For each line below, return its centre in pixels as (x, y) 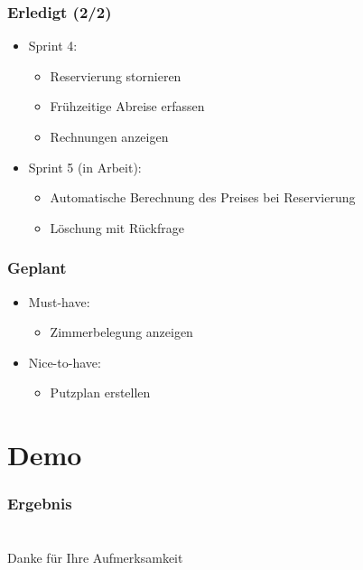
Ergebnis (40, 504)
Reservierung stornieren (116, 75)
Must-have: (59, 301)
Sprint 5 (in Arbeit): (85, 167)
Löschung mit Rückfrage (117, 227)
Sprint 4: (53, 46)
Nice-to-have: (65, 362)
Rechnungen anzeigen (109, 136)
